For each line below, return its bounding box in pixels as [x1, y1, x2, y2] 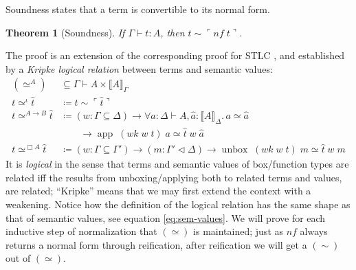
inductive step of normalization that [5, 224, 157, 238]
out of [5, 251, 31, 265]
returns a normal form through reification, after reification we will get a [5, 237, 307, 251]
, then [160, 25, 185, 39]
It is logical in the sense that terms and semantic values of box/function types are [5, 157, 349, 171]
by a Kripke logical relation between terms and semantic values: [5, 61, 273, 76]
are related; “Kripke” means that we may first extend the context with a [5, 183, 311, 198]
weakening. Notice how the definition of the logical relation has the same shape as [5, 196, 351, 211]
